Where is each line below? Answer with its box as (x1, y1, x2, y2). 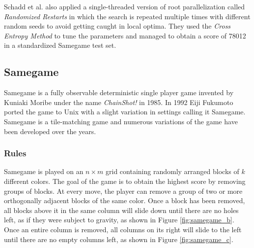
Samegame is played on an (4, 166, 84, 177)
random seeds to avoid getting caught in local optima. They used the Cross (4, 21, 231, 31)
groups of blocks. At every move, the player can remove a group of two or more (4, 185, 243, 196)
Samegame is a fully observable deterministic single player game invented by (4, 87, 234, 98)
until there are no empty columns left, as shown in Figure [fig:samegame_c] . (4, 234, 233, 244)
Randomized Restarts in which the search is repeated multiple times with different (4, 11, 251, 21)
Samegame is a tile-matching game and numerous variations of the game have (4, 116, 238, 126)
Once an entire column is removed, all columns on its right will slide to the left (4, 224, 242, 234)
